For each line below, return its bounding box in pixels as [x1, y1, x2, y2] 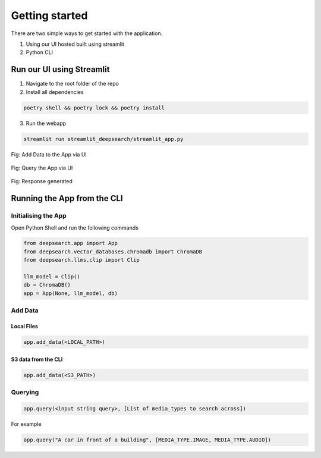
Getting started [11, 9, 88, 22]
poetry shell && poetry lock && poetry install [23, 104, 165, 111]
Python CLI [26, 49, 53, 56]
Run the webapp [26, 120, 67, 127]
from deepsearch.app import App [23, 240, 118, 247]
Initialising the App [11, 212, 67, 220]
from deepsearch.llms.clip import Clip [23, 256, 140, 263]
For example [11, 420, 42, 428]
